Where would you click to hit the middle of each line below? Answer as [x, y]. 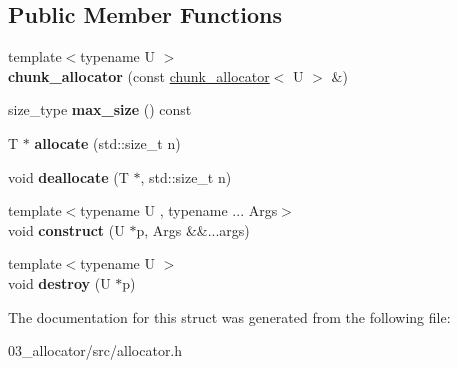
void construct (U [66, 229]
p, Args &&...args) [193, 229]
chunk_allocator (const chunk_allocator [139, 75]
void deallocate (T [68, 176]
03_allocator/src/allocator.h [95, 350]
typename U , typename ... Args [179, 210]
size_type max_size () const [100, 109]
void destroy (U [59, 282]
